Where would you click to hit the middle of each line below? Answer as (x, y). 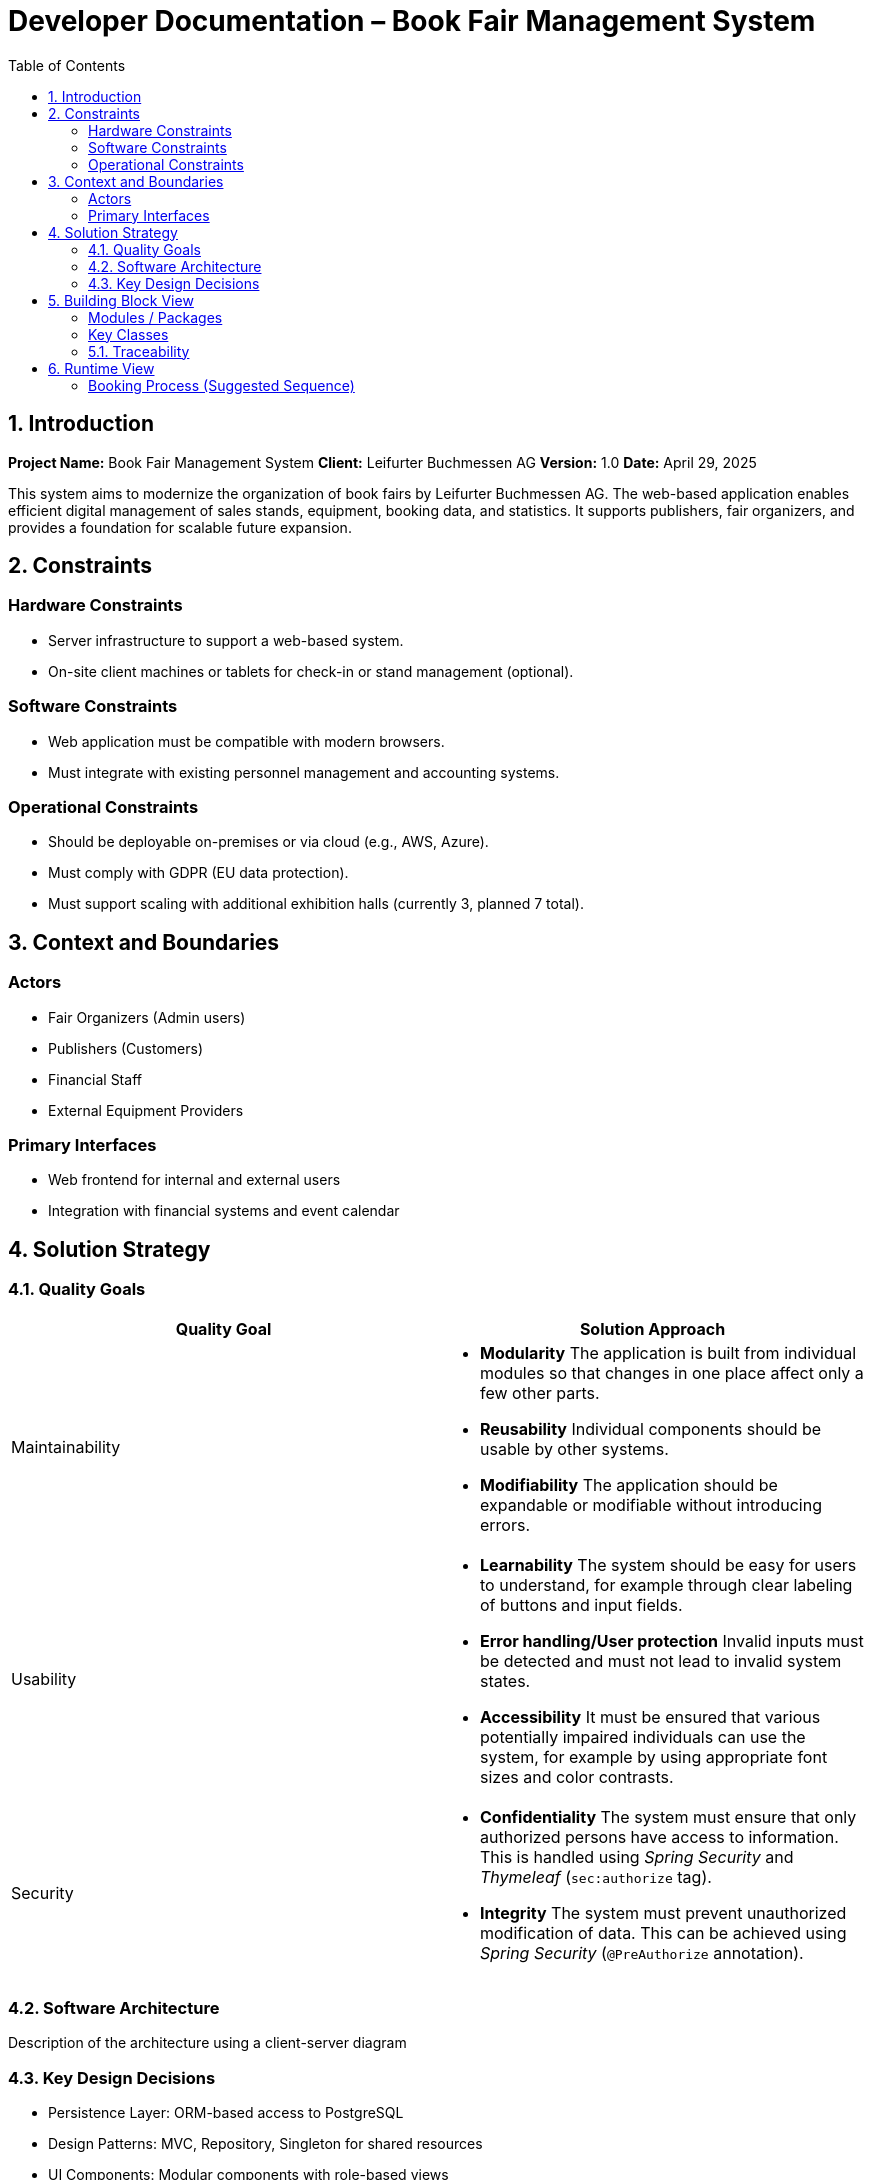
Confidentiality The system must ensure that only (668, 1816)
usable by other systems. (574, 1448)
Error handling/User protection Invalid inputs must (672, 1640)
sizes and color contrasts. (577, 1776)
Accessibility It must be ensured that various (650, 1716)
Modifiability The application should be (629, 1484)
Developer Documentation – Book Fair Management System (412, 21)
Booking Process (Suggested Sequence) (221, 385)
